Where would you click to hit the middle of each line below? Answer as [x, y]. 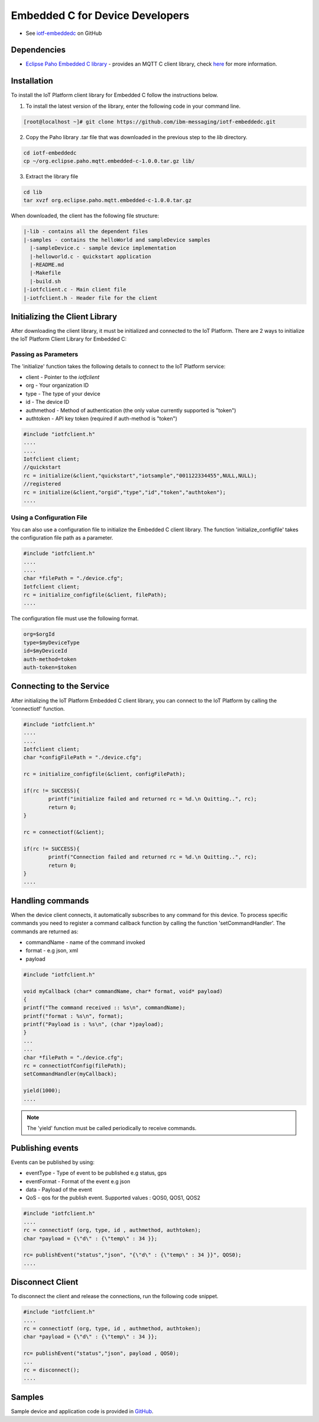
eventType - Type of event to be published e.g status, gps [96, 1173]
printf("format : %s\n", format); [73, 1016]
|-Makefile [45, 273]
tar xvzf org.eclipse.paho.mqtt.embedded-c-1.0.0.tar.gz [108, 200]
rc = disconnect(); [51, 1370]
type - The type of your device [63, 393]
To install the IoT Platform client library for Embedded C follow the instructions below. [115, 95]
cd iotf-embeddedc [50, 153]
